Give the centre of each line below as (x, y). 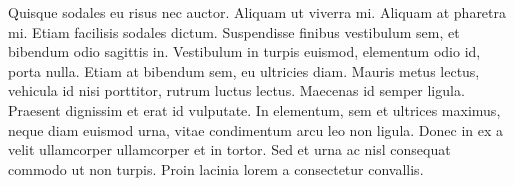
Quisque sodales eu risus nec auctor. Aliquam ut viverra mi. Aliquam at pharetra (257, 12)
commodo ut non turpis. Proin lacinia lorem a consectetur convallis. (216, 168)
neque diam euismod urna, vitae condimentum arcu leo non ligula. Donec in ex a (256, 129)
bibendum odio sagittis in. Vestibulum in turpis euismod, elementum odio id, (244, 51)
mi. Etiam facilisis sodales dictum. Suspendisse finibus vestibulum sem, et (234, 31)
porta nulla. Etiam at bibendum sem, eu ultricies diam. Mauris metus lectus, (244, 70)
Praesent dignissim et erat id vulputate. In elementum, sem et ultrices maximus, (254, 109)
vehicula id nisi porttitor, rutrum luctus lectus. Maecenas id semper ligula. (236, 90)
